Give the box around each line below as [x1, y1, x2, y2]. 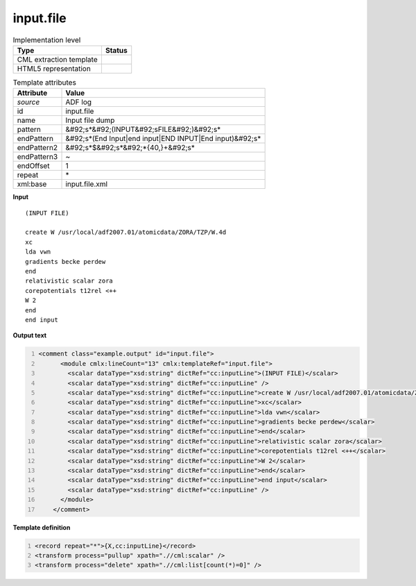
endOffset [17, 161, 50, 171]
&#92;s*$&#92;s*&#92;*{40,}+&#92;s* [65, 143, 196, 153]
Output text [12, 331, 47, 340]
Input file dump [65, 115, 115, 125]
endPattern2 [17, 143, 58, 153]
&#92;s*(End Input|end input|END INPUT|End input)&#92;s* [65, 134, 261, 144]
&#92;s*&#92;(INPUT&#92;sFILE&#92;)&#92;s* [65, 125, 221, 135]
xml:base [17, 179, 47, 189]
